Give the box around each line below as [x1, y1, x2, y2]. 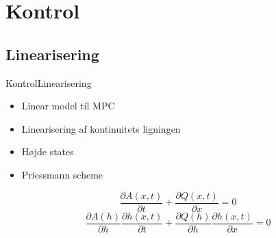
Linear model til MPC [21, 98, 115, 113]
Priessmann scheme [21, 167, 103, 181]
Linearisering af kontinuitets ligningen [21, 121, 181, 135]
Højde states [21, 144, 74, 159]
